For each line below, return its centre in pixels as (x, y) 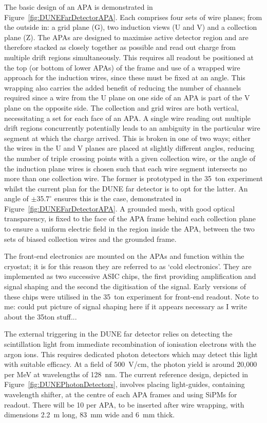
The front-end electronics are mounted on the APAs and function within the (124, 256)
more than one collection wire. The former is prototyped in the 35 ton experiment (133, 178)
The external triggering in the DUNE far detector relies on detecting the (118, 334)
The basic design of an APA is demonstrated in (79, 7)
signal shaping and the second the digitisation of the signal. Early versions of (125, 286)
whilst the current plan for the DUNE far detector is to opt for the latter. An (126, 188)
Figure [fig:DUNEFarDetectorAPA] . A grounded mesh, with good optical (120, 208)
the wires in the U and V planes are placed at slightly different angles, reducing (129, 148)
